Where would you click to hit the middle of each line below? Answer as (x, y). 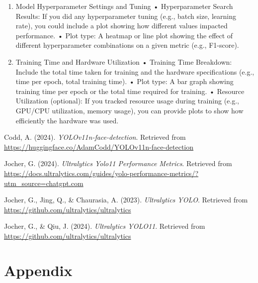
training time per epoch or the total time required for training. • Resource (130, 91)
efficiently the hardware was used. (67, 120)
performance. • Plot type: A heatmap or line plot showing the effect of (124, 35)
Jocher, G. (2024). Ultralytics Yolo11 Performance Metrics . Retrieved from (118, 163)
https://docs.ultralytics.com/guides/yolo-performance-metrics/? (101, 173)
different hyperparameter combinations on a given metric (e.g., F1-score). (127, 45)
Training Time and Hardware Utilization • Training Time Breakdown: (124, 61)
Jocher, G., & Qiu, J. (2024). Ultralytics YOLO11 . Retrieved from (105, 226)
